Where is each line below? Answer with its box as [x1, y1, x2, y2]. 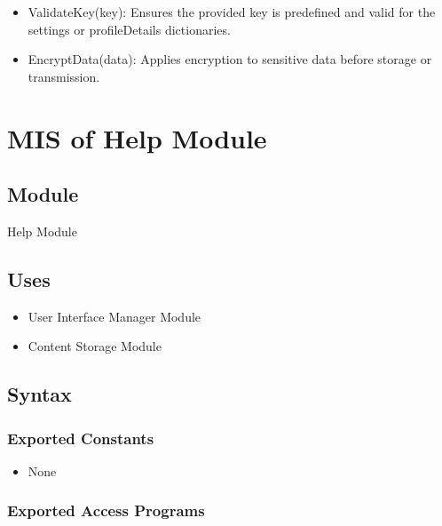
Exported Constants [7, 426, 154, 449]
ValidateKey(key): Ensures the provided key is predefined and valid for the [28, 3, 436, 20]
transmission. [28, 67, 100, 85]
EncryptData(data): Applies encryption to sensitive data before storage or [28, 50, 432, 68]
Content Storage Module [28, 337, 162, 355]
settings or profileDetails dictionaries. [28, 20, 231, 38]
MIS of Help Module [7, 119, 267, 155]
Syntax [7, 380, 72, 408]
